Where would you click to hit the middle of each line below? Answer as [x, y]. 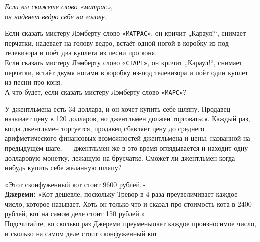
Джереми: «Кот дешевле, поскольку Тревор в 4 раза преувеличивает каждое [121, 194]
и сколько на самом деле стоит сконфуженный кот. [82, 233]
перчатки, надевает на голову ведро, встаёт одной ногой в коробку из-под [117, 42]
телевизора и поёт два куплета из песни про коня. [81, 52]
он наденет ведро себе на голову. [56, 16]
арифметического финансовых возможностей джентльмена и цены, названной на [127, 138]
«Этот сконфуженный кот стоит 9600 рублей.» [75, 184]
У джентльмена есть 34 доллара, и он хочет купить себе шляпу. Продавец [118, 108]
